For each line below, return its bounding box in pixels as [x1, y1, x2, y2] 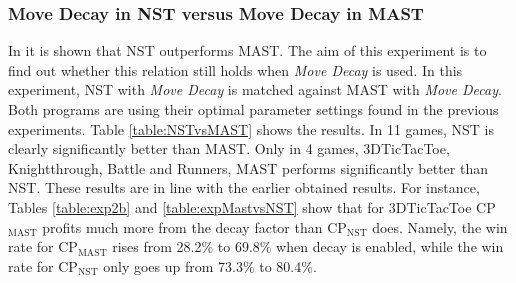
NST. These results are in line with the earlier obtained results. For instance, [8, 177, 480, 198]
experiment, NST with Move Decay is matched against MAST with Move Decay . [8, 79, 502, 100]
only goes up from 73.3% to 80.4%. [103, 255, 317, 276]
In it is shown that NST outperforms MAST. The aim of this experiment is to [8, 40, 487, 61]
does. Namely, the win [372, 216, 508, 237]
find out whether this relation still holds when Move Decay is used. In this [8, 59, 463, 80]
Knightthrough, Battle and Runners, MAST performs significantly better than [8, 157, 489, 178]
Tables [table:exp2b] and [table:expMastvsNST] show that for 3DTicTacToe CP [8, 196, 496, 217]
